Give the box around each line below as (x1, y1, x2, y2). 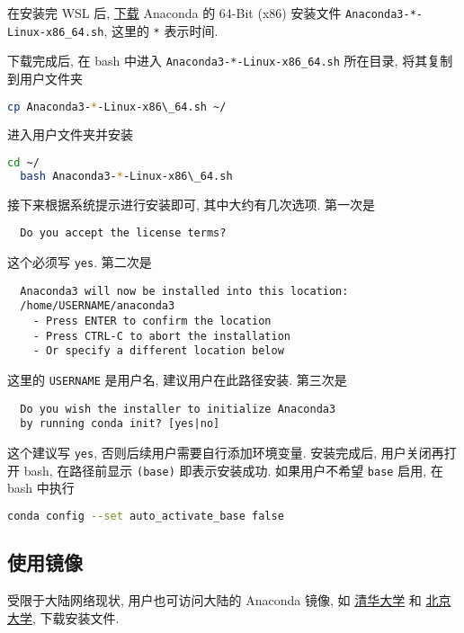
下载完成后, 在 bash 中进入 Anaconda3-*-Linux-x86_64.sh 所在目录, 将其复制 (7, 51, 453, 70)
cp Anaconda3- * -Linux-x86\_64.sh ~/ (7, 100, 227, 113)
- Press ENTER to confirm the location (32, 315, 272, 327)
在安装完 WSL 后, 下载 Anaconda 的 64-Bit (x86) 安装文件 (7, 4, 342, 22)
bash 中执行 (7, 478, 75, 497)
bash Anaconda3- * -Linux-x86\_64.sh (20, 169, 233, 183)
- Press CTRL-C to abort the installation (32, 329, 290, 343)
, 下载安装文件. (32, 608, 120, 627)
